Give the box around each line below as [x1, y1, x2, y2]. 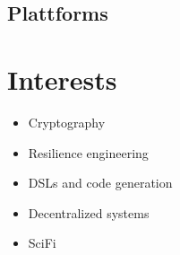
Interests [7, 60, 117, 97]
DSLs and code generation [28, 173, 173, 192]
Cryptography [28, 112, 106, 131]
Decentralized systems [28, 203, 150, 222]
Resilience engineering [28, 143, 149, 162]
